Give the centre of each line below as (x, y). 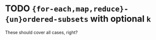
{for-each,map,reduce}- (80, 9)
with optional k (121, 19)
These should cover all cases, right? (42, 32)
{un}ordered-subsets (47, 20)
